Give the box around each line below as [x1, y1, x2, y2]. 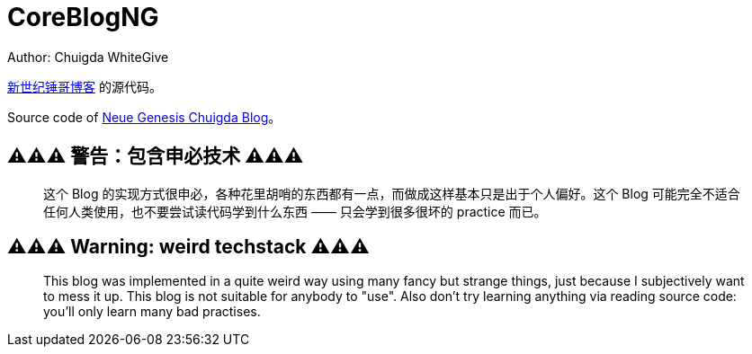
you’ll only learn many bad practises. [43, 304, 261, 320]
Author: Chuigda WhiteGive [7, 49, 169, 65]
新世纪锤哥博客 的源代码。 [7, 78, 162, 94]
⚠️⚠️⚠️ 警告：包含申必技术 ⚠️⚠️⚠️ [7, 145, 304, 168]
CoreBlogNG [7, 2, 159, 32]
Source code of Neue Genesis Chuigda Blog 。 [7, 109, 282, 125]
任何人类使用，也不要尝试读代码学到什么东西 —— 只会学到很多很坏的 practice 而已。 [43, 203, 547, 219]
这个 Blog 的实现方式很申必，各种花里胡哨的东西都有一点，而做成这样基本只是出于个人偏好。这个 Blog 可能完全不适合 [43, 185, 740, 201]
